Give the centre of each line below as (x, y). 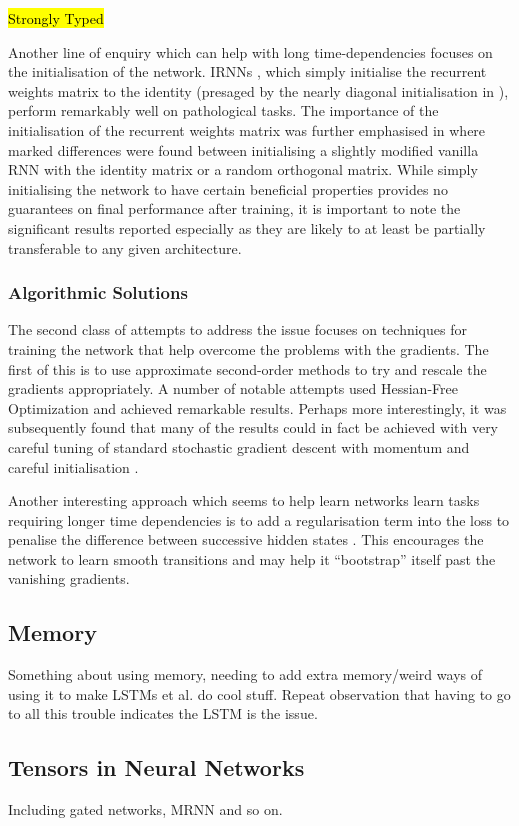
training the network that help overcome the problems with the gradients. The (248, 348)
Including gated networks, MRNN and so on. (145, 809)
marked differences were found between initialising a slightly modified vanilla (243, 149)
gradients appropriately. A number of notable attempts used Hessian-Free (233, 388)
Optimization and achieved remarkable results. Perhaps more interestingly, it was (257, 407)
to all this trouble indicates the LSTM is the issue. (163, 713)
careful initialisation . (73, 466)
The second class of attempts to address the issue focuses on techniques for (237, 329)
